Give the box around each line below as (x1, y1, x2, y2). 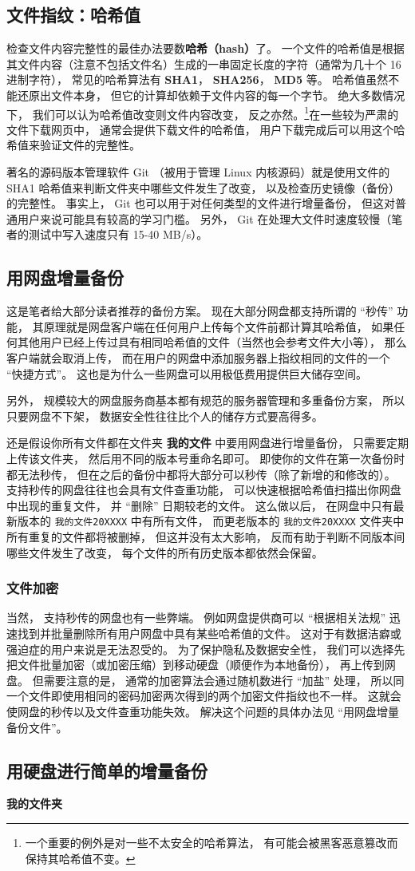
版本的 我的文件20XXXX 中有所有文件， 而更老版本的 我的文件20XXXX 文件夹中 (17, 513, 405, 529)
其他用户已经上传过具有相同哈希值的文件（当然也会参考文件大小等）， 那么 (17, 334, 407, 350)
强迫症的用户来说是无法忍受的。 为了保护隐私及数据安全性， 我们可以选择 (6, 640, 394, 657)
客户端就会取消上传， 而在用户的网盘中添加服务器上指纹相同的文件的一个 (6, 349, 390, 366)
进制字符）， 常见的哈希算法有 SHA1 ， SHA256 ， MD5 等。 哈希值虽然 (6, 71, 389, 88)
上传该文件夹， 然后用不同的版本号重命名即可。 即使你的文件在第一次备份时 (6, 449, 405, 466)
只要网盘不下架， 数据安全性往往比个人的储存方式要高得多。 (6, 407, 323, 424)
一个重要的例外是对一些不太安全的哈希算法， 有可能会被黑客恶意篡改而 (25, 833, 398, 850)
